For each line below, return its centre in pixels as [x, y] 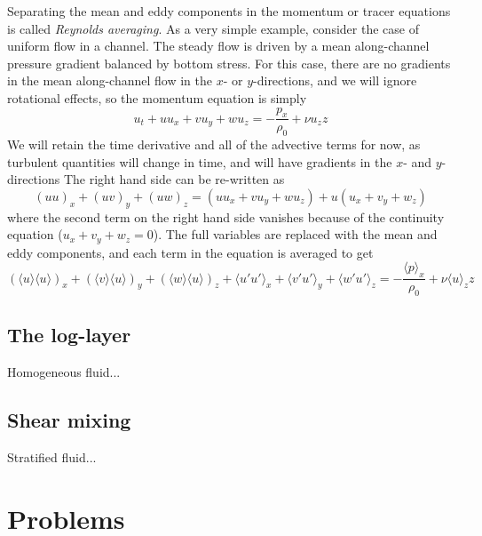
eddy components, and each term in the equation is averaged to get [190, 252]
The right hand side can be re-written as [174, 179]
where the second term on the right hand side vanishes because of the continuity [226, 216]
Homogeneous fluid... [64, 372]
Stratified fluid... [52, 457]
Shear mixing [69, 420]
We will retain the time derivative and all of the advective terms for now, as [214, 144]
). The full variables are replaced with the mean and [295, 234]
